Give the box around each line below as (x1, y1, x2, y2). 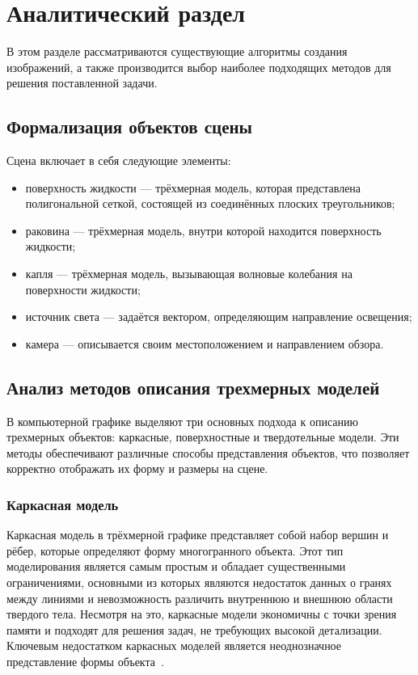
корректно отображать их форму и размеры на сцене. (6, 460, 268, 477)
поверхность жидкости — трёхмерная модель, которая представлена (25, 179, 361, 196)
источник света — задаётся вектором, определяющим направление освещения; (25, 308, 412, 325)
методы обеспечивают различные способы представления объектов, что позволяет (6, 444, 410, 461)
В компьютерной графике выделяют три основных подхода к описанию (6, 412, 358, 429)
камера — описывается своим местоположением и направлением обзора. (25, 335, 384, 352)
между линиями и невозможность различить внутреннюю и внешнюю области (6, 589, 393, 606)
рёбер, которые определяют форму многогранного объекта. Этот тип (6, 542, 344, 559)
